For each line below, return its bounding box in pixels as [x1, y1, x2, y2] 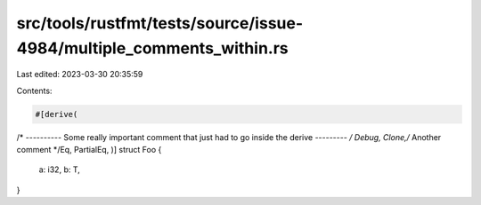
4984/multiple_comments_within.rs [16, 38, 289, 58]
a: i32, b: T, [38, 164, 80, 175]
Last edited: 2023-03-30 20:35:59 [16, 69, 143, 80]
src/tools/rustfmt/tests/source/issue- [16, 13, 304, 33]
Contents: [16, 85, 53, 96]
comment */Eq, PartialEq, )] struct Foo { [16, 145, 162, 155]
